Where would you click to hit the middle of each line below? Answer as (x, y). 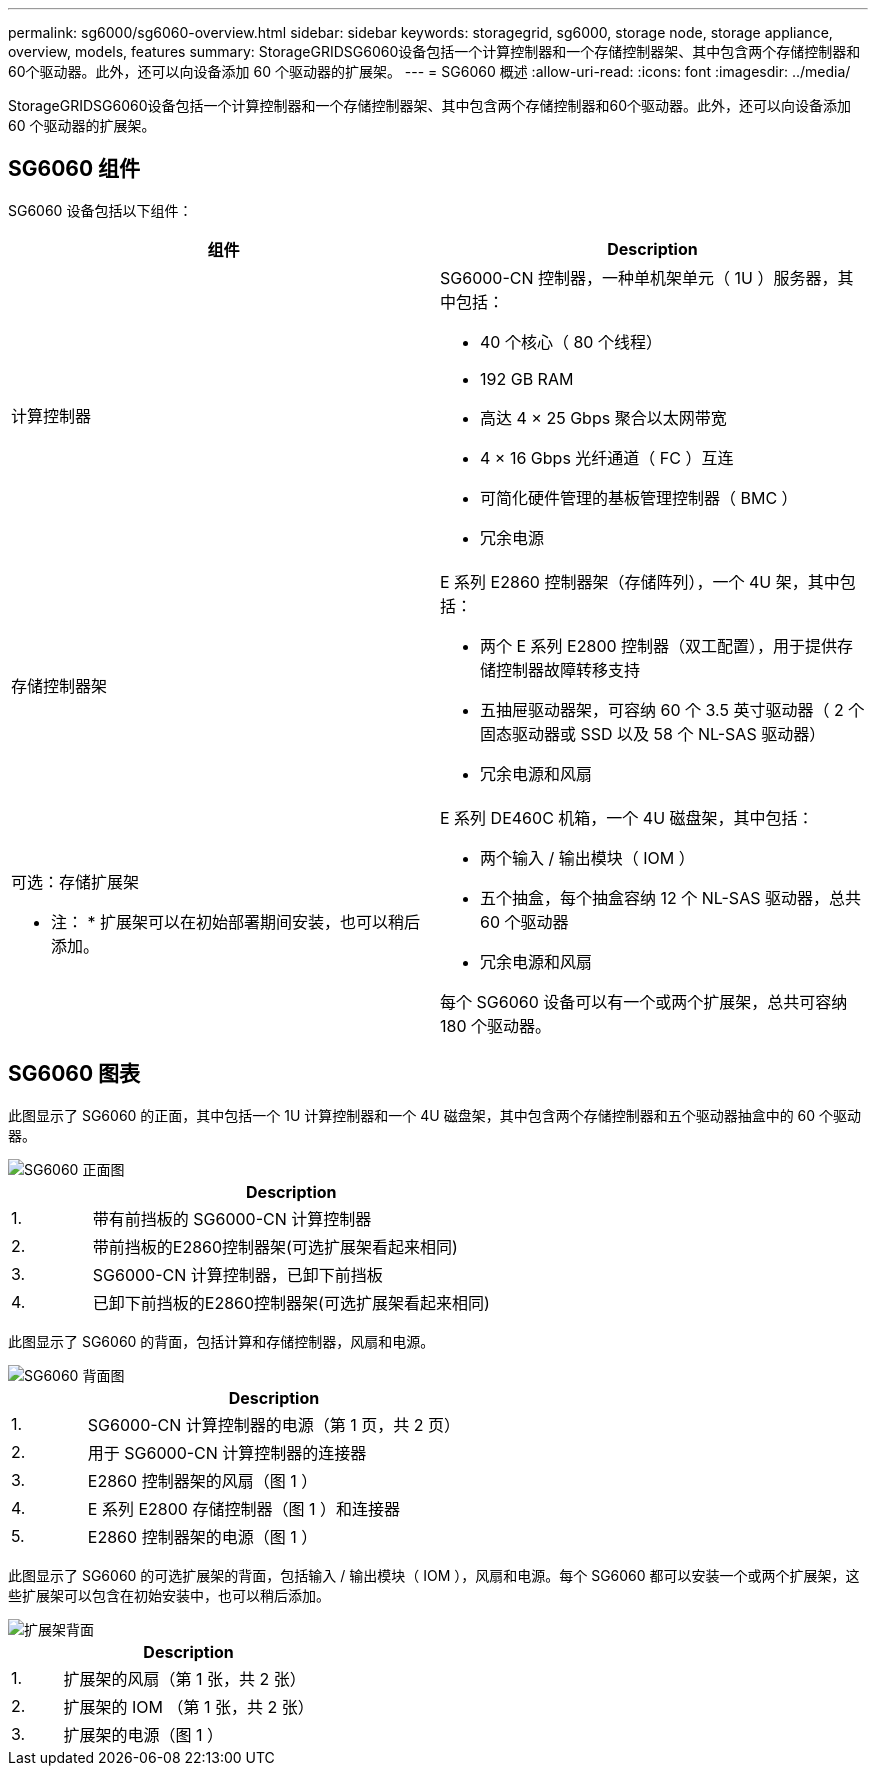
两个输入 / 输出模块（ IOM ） (587, 857)
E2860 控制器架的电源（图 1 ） (202, 1536)
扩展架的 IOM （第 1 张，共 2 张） (188, 1706)
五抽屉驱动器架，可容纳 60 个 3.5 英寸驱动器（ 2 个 (672, 709)
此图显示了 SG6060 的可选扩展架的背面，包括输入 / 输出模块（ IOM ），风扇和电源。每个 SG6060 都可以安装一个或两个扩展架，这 (434, 1575)
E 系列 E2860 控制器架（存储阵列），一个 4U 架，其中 (640, 581)
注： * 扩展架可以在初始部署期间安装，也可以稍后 (236, 921)
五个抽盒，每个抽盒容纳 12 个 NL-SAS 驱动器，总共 (670, 897)
